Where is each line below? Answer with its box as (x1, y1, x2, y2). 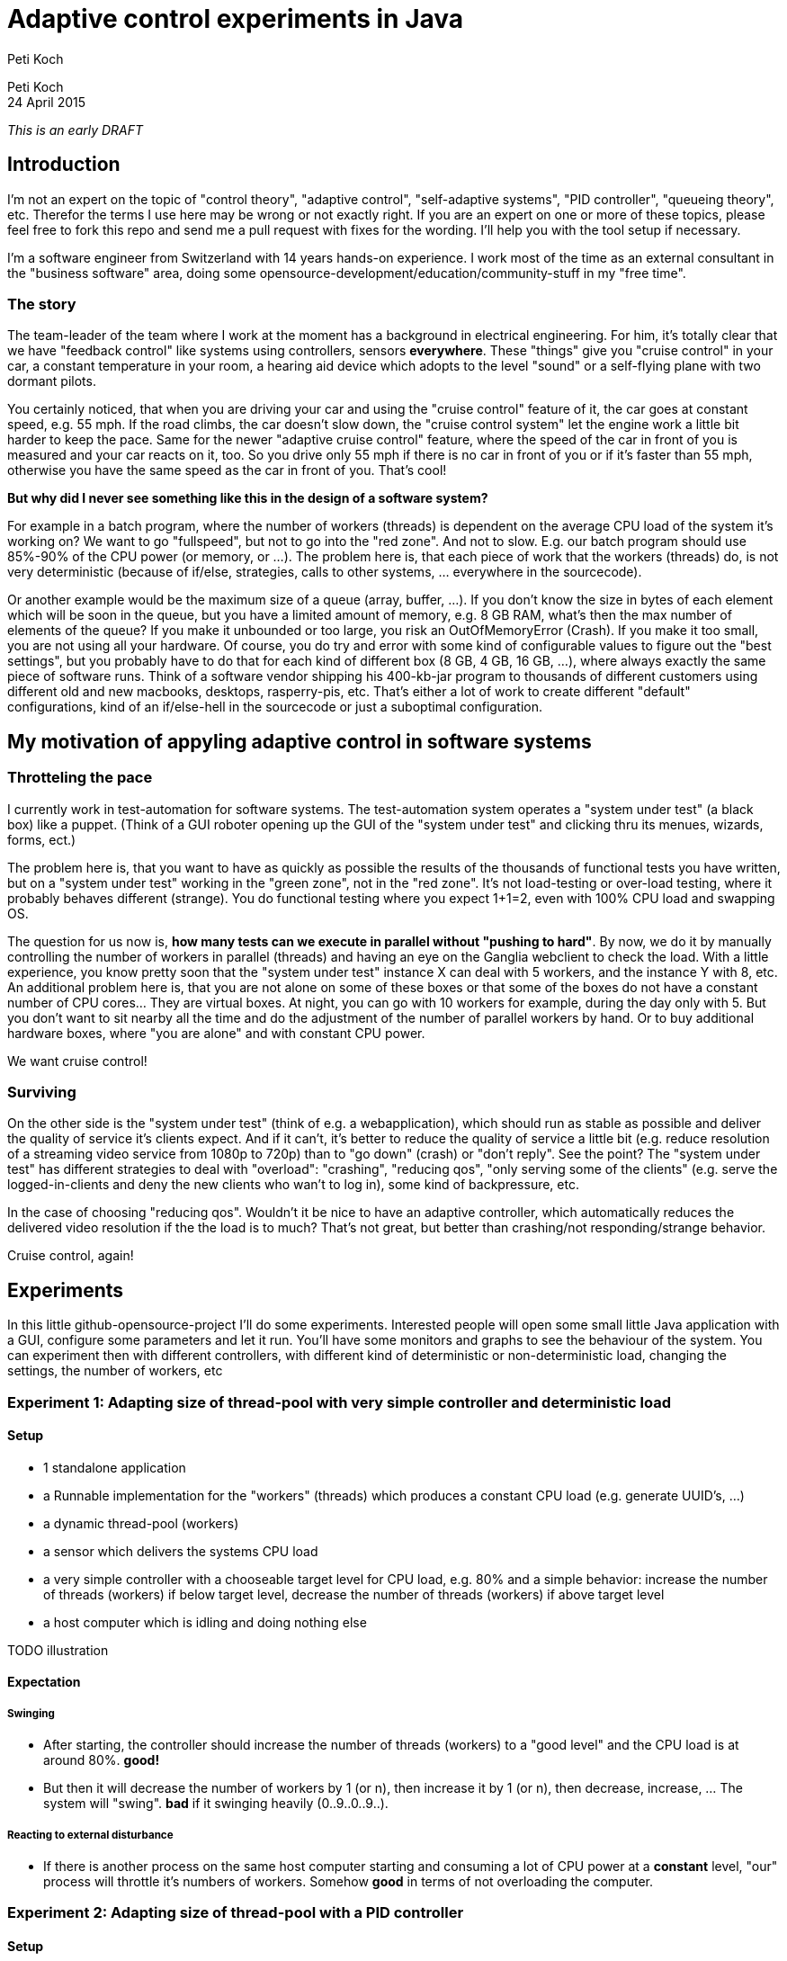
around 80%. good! (43, 1752, 160, 1768)
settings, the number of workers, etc (7, 1363, 223, 1379)
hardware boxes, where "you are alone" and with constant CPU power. (7, 1025, 425, 1041)
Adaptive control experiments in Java (7, 4, 464, 34)
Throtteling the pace (7, 768, 153, 787)
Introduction (7, 153, 121, 176)
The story (7, 294, 76, 313)
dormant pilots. (7, 373, 96, 390)
